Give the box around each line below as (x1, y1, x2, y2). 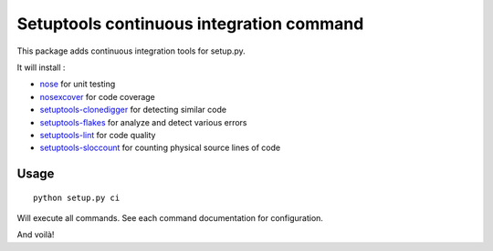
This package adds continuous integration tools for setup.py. (16, 45, 246, 56)
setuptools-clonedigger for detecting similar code (39, 105, 227, 115)
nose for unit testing (39, 78, 116, 90)
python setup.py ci (33, 192, 121, 203)
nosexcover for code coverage (39, 91, 155, 102)
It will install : (16, 62, 66, 73)
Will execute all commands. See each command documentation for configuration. (16, 213, 324, 224)
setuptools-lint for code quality (39, 129, 156, 140)
